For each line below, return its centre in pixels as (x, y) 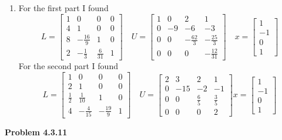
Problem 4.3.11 (36, 132)
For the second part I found (68, 66)
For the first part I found (63, 8)
